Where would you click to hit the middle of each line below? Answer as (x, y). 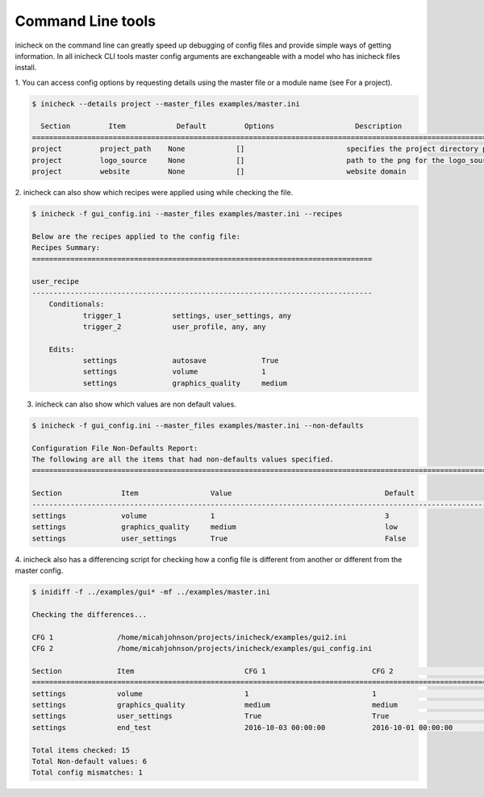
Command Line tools (86, 21)
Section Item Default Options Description (221, 126)
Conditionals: (77, 304)
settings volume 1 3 (211, 515)
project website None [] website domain (219, 172)
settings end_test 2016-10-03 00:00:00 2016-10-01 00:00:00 (242, 727)
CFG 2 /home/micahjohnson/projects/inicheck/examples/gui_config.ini (202, 649)
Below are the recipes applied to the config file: (136, 236)
